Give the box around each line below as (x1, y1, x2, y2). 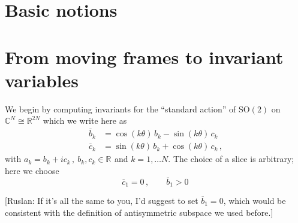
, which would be (223, 194, 286, 207)
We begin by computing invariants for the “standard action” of (5, 102, 236, 115)
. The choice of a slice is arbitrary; (168, 152, 294, 165)
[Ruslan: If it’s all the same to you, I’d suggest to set (5, 194, 198, 207)
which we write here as (43, 114, 127, 127)
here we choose (5, 164, 59, 176)
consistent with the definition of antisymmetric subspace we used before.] (5, 206, 273, 218)
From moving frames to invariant (5, 44, 284, 69)
